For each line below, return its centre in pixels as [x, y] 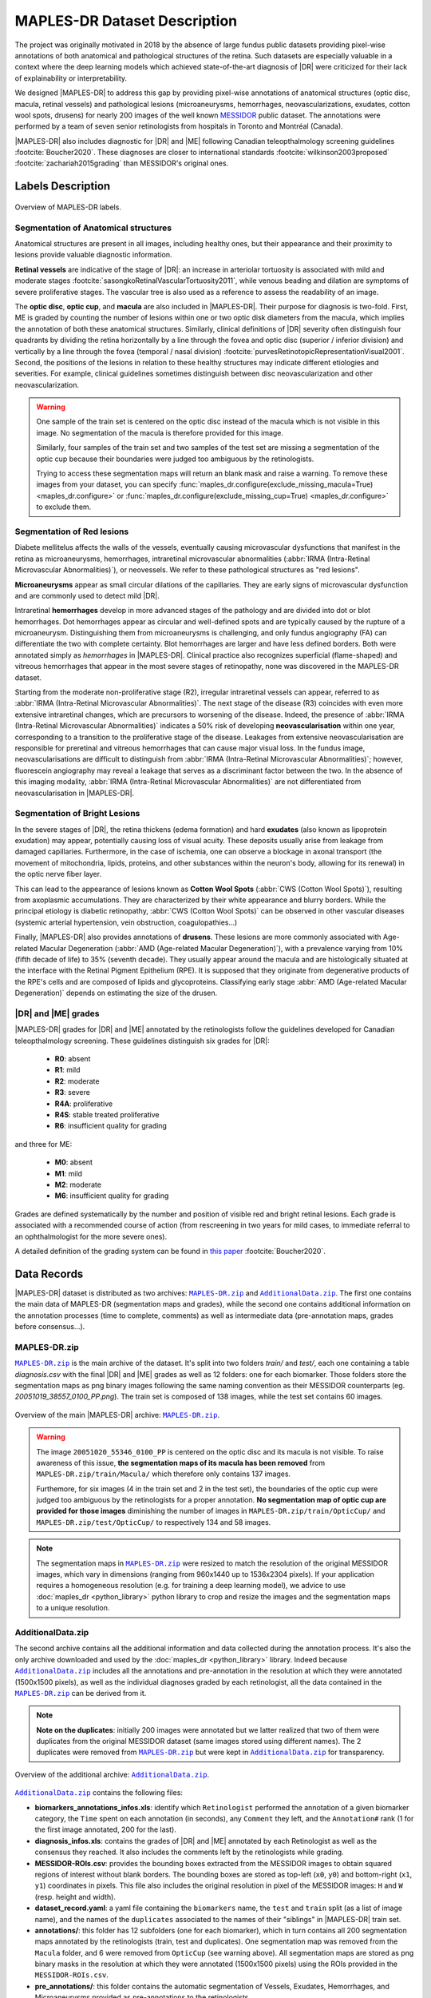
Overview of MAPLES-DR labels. [68, 207]
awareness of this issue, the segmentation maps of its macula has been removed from [181, 1463]
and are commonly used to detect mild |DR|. [87, 595]
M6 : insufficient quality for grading [112, 1196]
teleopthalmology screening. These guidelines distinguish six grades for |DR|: [142, 1041]
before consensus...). [50, 1327]
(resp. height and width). [75, 1897]
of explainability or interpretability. [71, 78]
